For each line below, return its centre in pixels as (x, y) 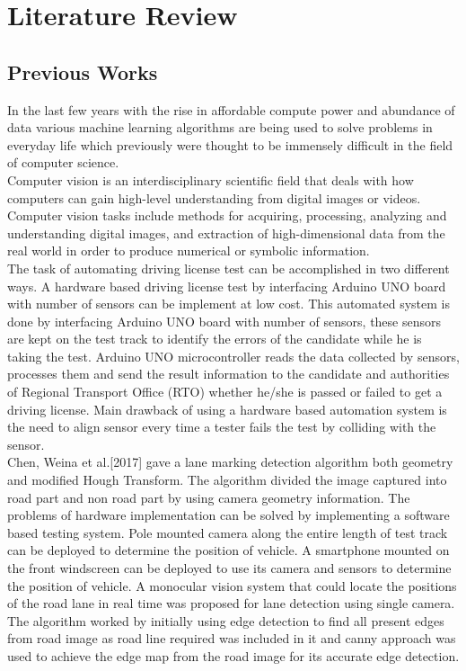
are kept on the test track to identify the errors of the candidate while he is (215, 339)
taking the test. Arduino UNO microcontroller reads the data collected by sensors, (233, 356)
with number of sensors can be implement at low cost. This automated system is (229, 304)
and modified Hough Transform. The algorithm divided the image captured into (227, 480)
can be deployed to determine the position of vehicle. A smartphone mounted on (229, 550)
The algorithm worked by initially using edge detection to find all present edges (226, 620)
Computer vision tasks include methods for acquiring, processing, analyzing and (227, 215)
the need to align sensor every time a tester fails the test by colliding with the (222, 427)
